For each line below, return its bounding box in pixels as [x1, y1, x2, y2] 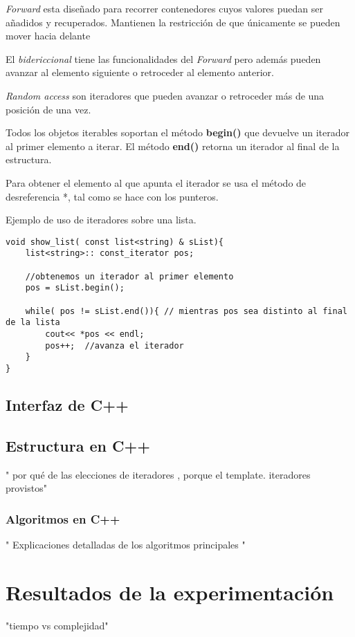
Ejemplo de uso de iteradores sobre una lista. [6, 212, 197, 227]
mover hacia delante [6, 28, 91, 43]
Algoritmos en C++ [6, 510, 120, 527]
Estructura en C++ [6, 434, 150, 456]
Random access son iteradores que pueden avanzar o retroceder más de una [6, 88, 325, 102]
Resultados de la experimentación [6, 578, 334, 606]
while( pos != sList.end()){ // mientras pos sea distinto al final [25, 306, 347, 316]
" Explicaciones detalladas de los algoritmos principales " [6, 537, 246, 551]
